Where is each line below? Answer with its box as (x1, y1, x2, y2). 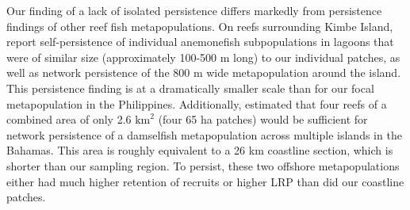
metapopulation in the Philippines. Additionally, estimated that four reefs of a (6, 95, 387, 112)
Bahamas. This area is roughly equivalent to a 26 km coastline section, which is (6, 142, 393, 158)
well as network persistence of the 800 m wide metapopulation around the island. (6, 64, 401, 81)
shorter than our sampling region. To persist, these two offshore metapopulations (6, 157, 400, 174)
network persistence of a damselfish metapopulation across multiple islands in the (6, 126, 402, 143)
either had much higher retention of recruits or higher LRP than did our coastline (6, 173, 404, 189)
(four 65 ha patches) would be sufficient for (158, 111, 368, 128)
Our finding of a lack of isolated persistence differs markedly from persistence (6, 2, 382, 18)
